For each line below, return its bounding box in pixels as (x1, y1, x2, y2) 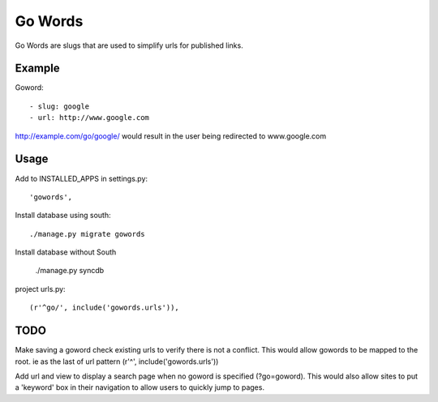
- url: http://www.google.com (29, 113, 150, 122)
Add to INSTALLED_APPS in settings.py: (15, 173, 148, 183)
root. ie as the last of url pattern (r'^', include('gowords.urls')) (15, 357, 219, 366)
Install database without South (15, 247, 117, 257)
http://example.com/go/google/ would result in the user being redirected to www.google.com (15, 130, 327, 141)
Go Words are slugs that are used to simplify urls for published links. (15, 41, 243, 50)
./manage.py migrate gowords (29, 229, 145, 238)
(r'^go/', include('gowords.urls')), (29, 303, 180, 312)
